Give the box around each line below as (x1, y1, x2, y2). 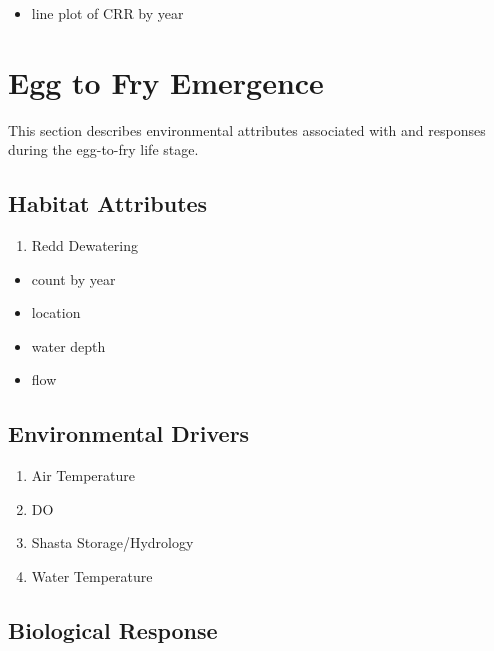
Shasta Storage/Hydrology (31, 532, 194, 553)
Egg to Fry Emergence (8, 61, 324, 102)
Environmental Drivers (8, 418, 250, 449)
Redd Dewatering (31, 235, 139, 256)
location (31, 302, 81, 323)
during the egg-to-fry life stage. (8, 139, 199, 160)
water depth (31, 335, 106, 356)
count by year (31, 268, 116, 289)
